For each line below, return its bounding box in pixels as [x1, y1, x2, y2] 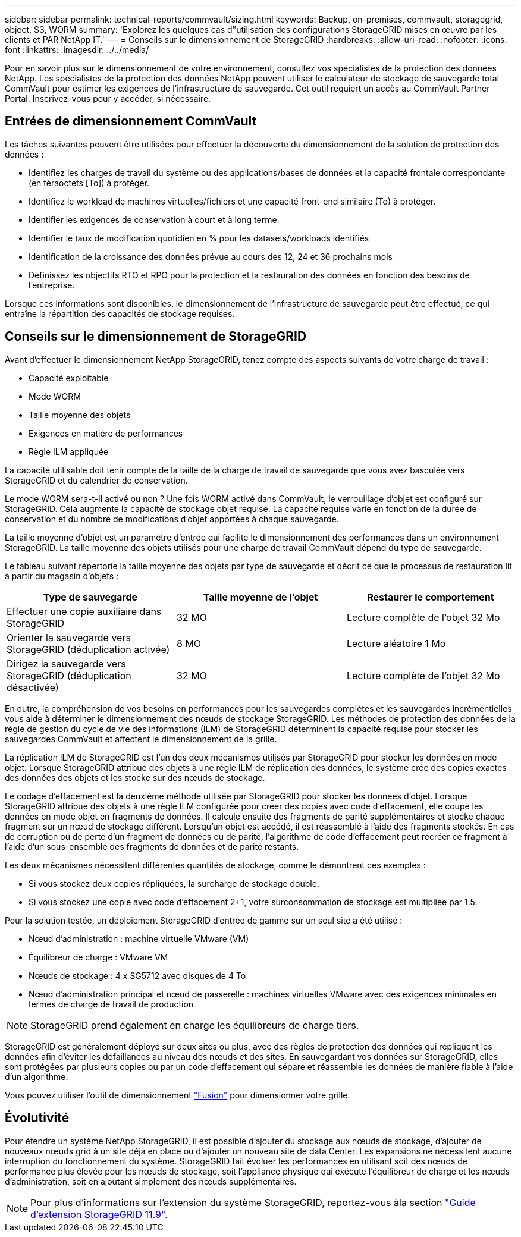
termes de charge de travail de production [29, 999, 194, 1009]
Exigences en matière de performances [29, 428, 183, 438]
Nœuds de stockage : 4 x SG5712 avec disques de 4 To [29, 970, 246, 981]
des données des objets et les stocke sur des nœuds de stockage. [5, 772, 265, 783]
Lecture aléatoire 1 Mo [346, 637, 446, 649]
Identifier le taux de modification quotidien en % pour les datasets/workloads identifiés [29, 233, 369, 243]
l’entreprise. [29, 280, 75, 290]
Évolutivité [5, 1110, 70, 1126]
